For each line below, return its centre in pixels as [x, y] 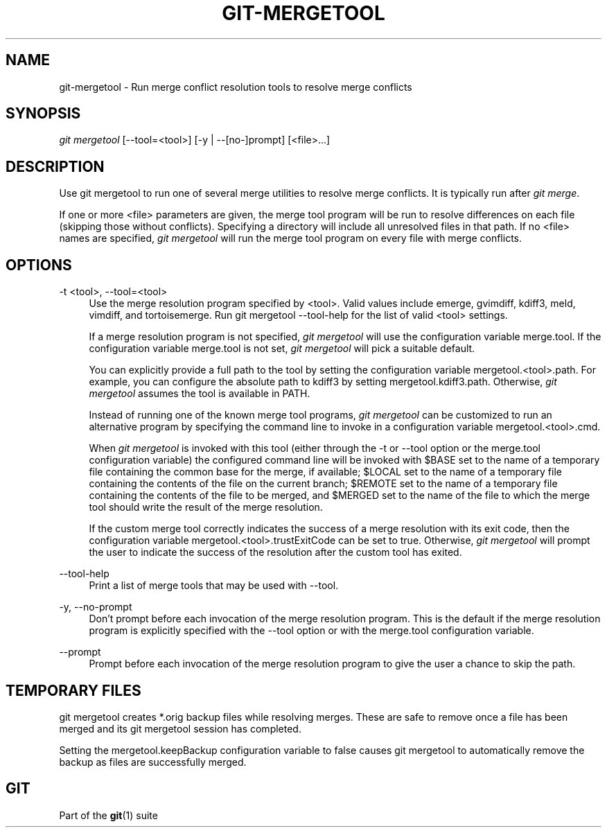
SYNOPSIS [43, 114]
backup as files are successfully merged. [153, 762]
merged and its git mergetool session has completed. [180, 728]
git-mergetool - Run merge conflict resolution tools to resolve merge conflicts [236, 87]
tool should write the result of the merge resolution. [206, 507]
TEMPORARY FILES [73, 690]
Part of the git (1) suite [108, 815]
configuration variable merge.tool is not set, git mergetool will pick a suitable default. [282, 349]
